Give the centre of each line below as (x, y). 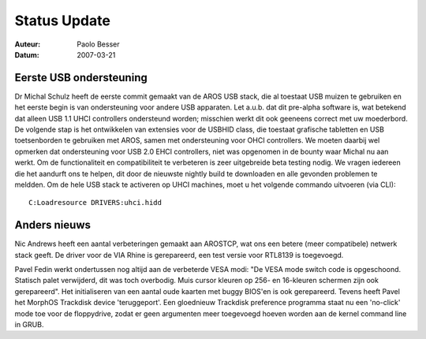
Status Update (62, 20)
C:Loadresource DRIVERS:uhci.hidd (95, 203)
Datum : (27, 54)
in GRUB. (29, 324)
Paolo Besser (98, 44)
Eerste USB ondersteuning (81, 78)
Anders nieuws (52, 225)
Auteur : (28, 44)
